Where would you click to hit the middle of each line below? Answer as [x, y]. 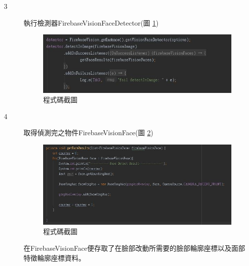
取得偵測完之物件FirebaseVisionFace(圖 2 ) [88, 133]
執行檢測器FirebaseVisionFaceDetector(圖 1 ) [91, 22]
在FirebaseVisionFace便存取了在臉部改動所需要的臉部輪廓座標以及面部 [135, 248]
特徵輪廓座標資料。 [54, 257]
